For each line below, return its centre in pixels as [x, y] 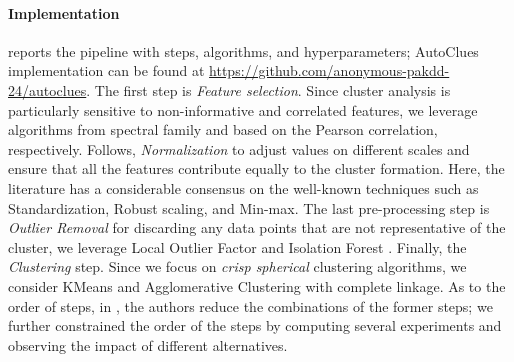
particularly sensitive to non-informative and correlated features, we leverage [243, 109]
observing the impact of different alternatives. [148, 344]
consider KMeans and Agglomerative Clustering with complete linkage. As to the [257, 285]
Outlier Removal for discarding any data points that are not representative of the [257, 227]
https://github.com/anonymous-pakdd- [329, 70]
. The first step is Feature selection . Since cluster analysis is [268, 89]
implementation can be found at [106, 70]
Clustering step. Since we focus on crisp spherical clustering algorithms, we [237, 266]
